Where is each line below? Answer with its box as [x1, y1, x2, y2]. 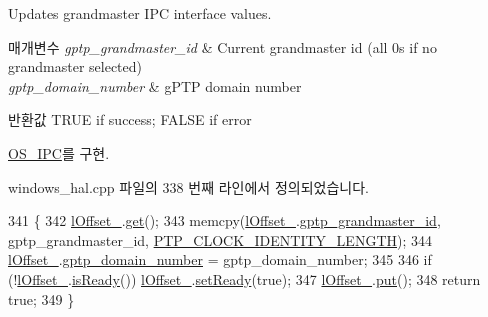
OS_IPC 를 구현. [8, 142, 110, 163]
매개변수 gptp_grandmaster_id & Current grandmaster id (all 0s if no [8, 36, 437, 57]
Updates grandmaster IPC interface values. [8, 3, 272, 23]
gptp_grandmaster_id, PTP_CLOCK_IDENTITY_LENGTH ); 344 [8, 229, 433, 250]
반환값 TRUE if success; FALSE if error [8, 109, 252, 130]
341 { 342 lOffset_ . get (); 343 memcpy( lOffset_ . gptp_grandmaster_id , [8, 210, 441, 231]
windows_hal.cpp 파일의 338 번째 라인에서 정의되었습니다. [8, 176, 369, 197]
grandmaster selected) [8, 56, 142, 77]
